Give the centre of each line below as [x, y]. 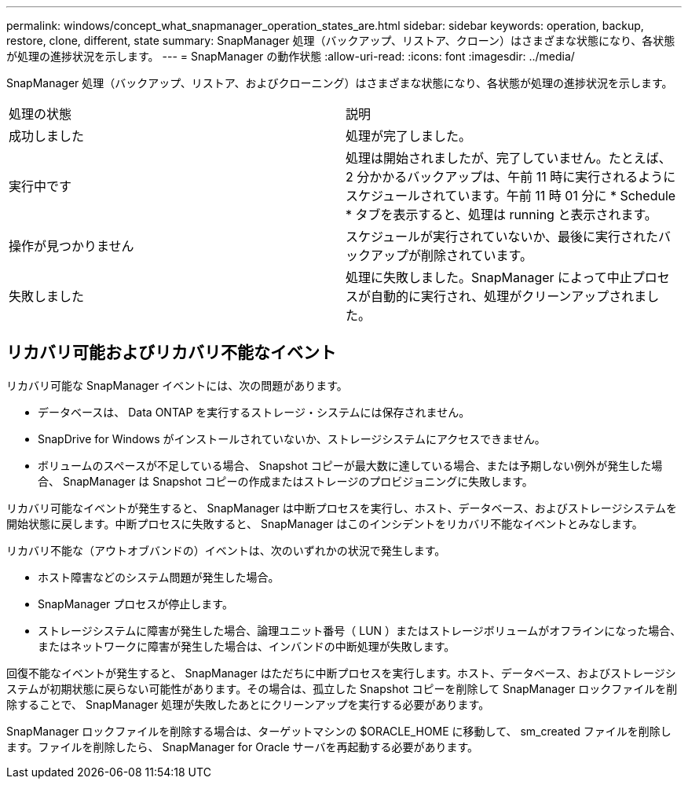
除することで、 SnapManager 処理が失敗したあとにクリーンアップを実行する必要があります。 [248, 704]
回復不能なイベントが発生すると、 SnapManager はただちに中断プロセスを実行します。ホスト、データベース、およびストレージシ [341, 673]
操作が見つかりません [71, 246]
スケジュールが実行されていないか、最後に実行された [502, 237]
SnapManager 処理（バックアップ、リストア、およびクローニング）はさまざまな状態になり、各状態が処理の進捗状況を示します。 [340, 83]
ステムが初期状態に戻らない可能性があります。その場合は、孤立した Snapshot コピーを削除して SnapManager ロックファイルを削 [342, 688]
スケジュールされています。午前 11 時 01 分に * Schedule [511, 196]
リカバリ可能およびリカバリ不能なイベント [171, 353]
